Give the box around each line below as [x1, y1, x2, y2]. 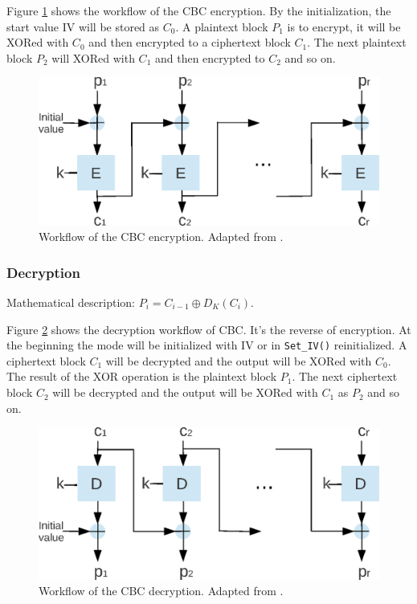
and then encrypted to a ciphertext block [88, 34, 291, 51]
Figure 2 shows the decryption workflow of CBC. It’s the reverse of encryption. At [6, 320, 411, 337]
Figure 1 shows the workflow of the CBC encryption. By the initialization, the [6, 2, 391, 18]
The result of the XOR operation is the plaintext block [6, 368, 277, 385]
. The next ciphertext [292, 368, 398, 385]
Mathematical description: [6, 294, 135, 311]
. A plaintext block [175, 18, 268, 35]
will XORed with [51, 49, 135, 66]
